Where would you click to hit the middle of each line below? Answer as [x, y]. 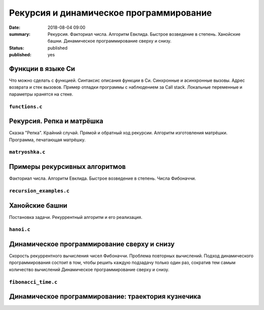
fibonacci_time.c [33, 282]
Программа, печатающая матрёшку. [47, 140]
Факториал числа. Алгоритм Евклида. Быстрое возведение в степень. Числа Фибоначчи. [103, 178]
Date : [15, 27]
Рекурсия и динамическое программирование [110, 13]
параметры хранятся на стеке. [41, 94]
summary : [20, 34]
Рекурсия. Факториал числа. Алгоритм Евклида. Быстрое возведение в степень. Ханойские [144, 34]
